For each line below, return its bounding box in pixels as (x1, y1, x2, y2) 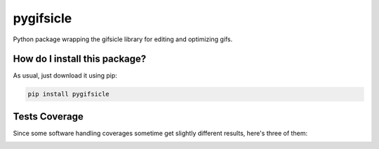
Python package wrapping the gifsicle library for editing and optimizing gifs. (13, 35, 233, 43)
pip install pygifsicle (27, 90, 110, 98)
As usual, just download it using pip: (13, 71, 117, 80)
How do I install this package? (13, 53, 147, 65)
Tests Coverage (13, 111, 84, 122)
